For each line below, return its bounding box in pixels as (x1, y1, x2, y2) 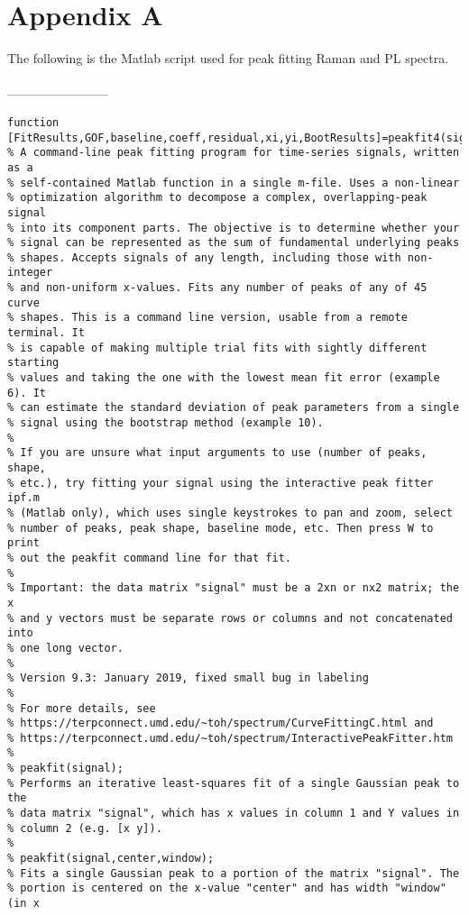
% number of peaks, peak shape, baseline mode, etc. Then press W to (7, 521, 434, 535)
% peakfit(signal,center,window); (7, 852, 215, 865)
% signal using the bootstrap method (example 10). (7, 416, 324, 430)
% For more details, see (7, 701, 156, 715)
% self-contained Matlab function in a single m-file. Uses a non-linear (7, 176, 460, 189)
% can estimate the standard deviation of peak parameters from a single (7, 401, 460, 415)
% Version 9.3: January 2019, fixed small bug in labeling (7, 672, 369, 685)
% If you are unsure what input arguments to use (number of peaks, (7, 446, 428, 460)
